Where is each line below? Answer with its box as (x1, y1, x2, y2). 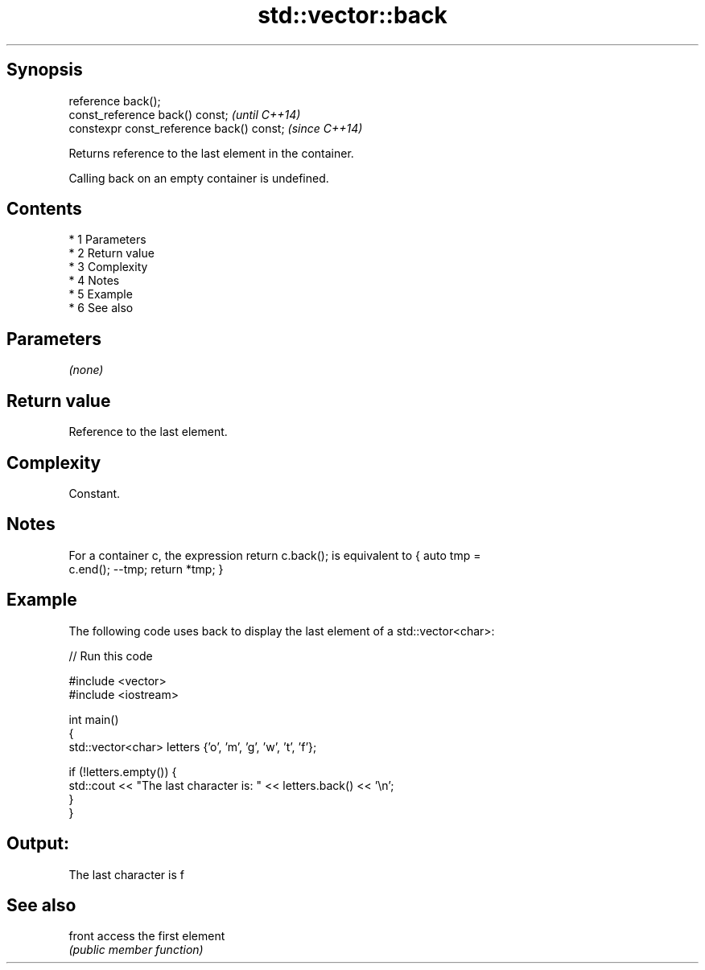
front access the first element (68, 929, 225, 943)
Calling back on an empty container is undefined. (68, 171, 329, 185)
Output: (6, 833, 69, 854)
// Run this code (68, 648, 153, 663)
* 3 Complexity (68, 260, 148, 274)
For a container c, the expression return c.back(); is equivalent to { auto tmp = (68, 548, 481, 562)
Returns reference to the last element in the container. (68, 146, 354, 160)
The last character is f (68, 867, 184, 882)
